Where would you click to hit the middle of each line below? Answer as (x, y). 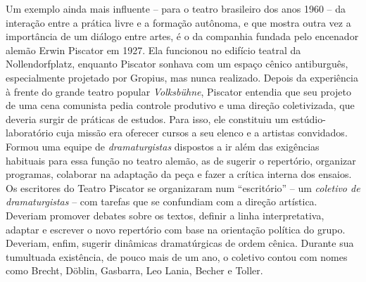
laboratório (30, 133)
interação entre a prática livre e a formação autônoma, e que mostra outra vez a (178, 22)
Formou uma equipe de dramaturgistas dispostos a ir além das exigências (163, 146)
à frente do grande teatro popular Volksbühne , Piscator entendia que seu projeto (178, 91)
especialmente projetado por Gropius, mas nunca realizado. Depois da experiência (182, 77)
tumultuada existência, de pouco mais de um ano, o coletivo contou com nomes (177, 256)
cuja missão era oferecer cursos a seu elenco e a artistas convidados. (202, 133)
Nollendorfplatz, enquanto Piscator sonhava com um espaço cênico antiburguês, (177, 64)
